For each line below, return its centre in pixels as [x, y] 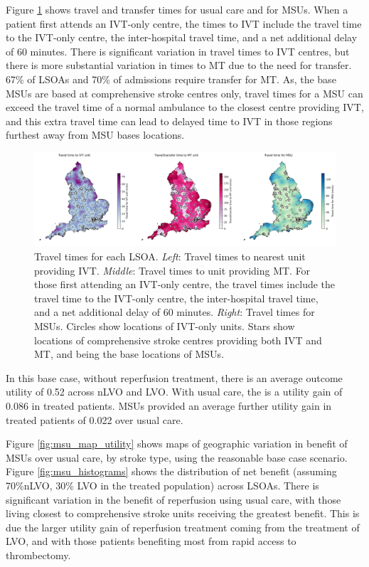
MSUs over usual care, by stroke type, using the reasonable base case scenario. [177, 457]
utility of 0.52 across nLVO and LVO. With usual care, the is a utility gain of [174, 392]
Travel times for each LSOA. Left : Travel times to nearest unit [170, 256]
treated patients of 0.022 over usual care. [95, 419]
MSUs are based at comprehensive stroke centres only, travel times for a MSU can [184, 93]
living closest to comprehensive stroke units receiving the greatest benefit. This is [183, 513]
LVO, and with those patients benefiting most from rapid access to [151, 541]
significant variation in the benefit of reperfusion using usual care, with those [173, 499]
